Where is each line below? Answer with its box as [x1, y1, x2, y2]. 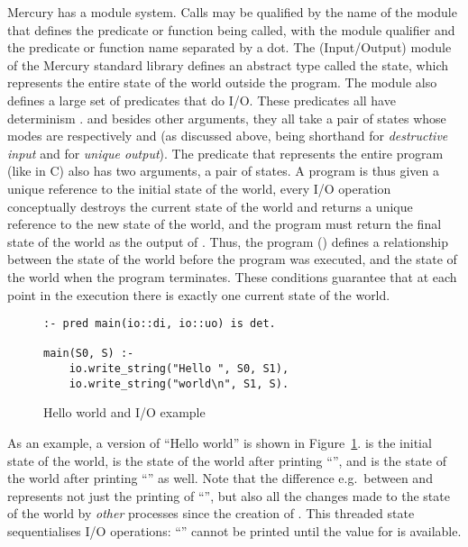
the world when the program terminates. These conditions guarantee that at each [7, 267, 457, 286]
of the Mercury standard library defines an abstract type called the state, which [7, 55, 449, 74]
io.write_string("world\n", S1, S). [69, 377, 289, 390]
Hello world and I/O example [43, 403, 206, 422]
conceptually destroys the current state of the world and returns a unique [7, 196, 413, 215]
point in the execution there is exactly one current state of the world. [7, 285, 390, 304]
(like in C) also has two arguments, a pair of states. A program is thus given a [7, 161, 439, 180]
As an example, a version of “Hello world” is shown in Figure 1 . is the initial [7, 433, 432, 451]
